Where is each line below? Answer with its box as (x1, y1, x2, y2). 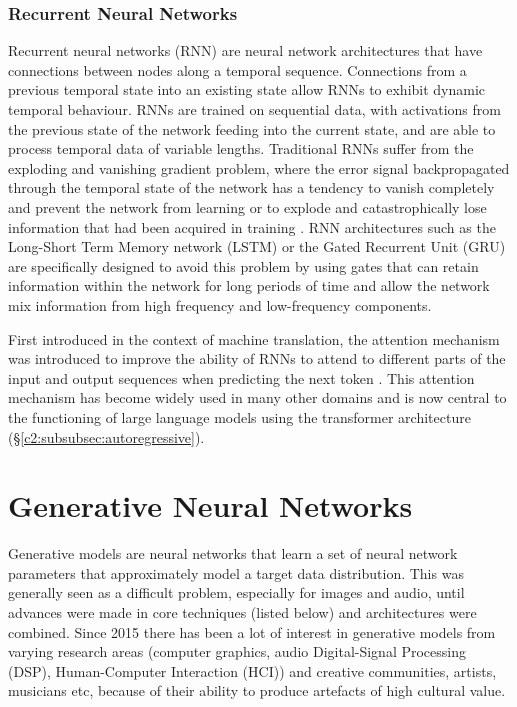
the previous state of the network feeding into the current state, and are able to (8, 118, 496, 139)
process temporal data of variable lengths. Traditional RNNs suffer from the (8, 138, 474, 159)
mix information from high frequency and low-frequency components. (8, 294, 432, 315)
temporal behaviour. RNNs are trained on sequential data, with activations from (8, 99, 501, 119)
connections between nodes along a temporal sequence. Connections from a (8, 59, 467, 80)
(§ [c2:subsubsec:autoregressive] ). (8, 426, 205, 447)
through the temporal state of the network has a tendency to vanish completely (8, 177, 495, 198)
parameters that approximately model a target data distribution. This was (8, 562, 464, 583)
